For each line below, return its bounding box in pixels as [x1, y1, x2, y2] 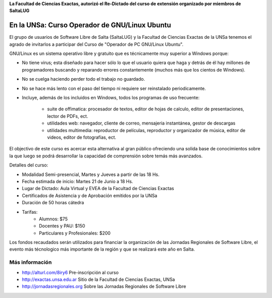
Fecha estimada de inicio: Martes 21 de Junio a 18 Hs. [22, 178, 133, 184]
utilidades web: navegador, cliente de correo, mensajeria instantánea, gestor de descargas [47, 120, 236, 126]
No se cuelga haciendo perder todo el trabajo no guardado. [22, 76, 146, 82]
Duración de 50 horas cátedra [22, 200, 84, 206]
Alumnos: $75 [39, 216, 68, 222]
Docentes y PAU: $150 [39, 223, 86, 229]
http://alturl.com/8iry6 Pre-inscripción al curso [22, 269, 119, 275]
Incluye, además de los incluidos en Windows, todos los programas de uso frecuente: [22, 95, 200, 101]
